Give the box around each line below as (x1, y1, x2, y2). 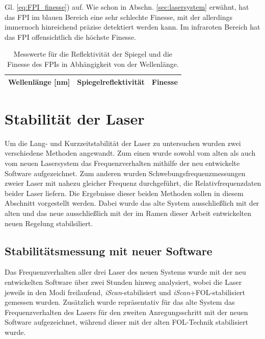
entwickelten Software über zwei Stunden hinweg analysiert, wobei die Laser (5, 276, 242, 287)
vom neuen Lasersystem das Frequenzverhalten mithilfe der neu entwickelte (5, 157, 240, 168)
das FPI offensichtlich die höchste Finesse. (5, 31, 136, 42)
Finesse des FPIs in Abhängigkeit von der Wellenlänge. (7, 58, 179, 69)
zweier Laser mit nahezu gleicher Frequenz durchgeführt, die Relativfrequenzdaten (5, 178, 261, 188)
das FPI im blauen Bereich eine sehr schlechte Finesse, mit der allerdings (5, 11, 233, 22)
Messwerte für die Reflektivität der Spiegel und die (13, 49, 172, 59)
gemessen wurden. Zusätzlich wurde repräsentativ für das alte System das (5, 297, 235, 307)
